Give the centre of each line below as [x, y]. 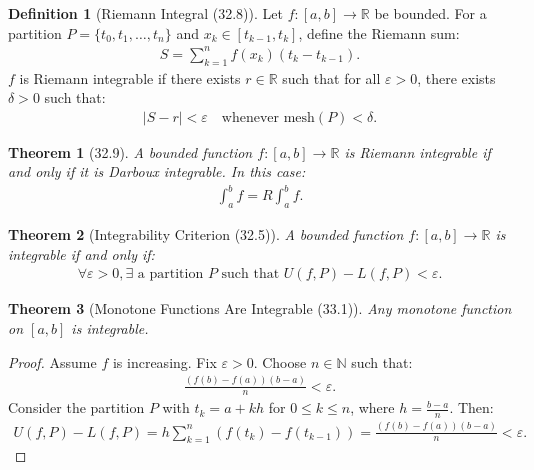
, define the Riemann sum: [379, 32]
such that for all [331, 77]
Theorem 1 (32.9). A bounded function [130, 151]
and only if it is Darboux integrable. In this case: [157, 171]
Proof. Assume [52, 361]
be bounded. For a [430, 13]
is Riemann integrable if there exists [130, 77]
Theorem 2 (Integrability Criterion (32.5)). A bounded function [206, 234]
